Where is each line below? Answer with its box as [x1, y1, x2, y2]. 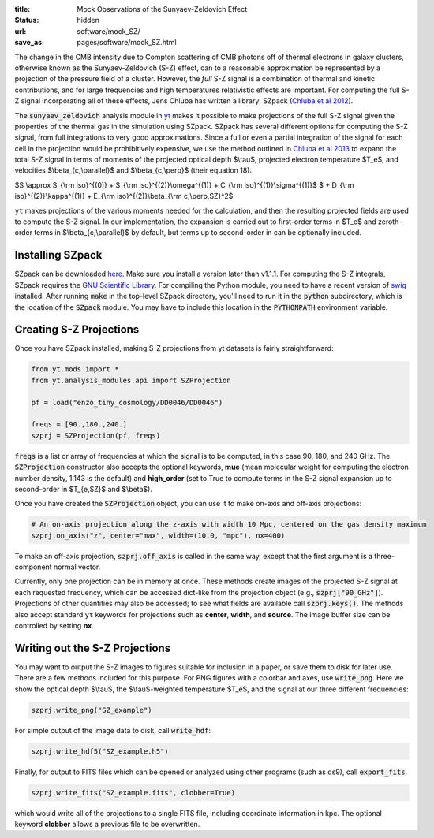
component [14, 562, 52, 572]
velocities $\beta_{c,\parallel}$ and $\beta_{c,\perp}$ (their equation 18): [14, 166, 253, 175]
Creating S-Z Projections [14, 323, 140, 337]
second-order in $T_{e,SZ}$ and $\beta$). [14, 484, 153, 493]
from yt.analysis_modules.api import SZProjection [31, 375, 232, 385]
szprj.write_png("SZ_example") [31, 706, 153, 714]
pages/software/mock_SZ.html [77, 38, 177, 47]
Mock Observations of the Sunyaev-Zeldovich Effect [77, 5, 248, 13]
